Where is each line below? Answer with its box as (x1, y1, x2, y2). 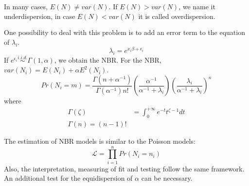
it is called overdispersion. (138, 11, 215, 21)
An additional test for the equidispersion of (4, 173, 133, 183)
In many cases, (4, 1, 48, 11)
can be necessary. (141, 173, 193, 183)
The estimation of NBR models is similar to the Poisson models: (4, 136, 196, 146)
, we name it (178, 1, 215, 11)
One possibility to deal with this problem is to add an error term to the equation (4, 27, 245, 37)
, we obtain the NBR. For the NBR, (54, 55, 161, 65)
